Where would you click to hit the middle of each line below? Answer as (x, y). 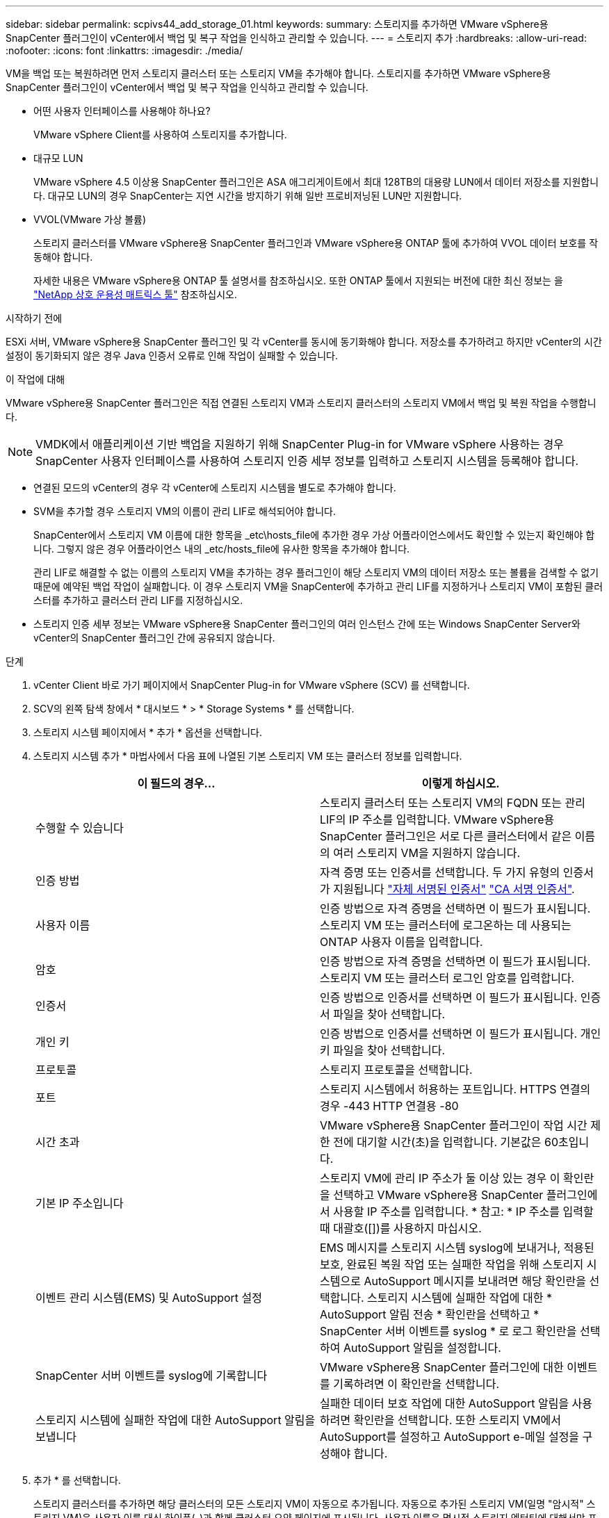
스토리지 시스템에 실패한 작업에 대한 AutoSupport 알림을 (176, 1420)
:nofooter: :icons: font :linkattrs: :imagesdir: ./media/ (124, 50)
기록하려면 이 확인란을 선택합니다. (416, 1384)
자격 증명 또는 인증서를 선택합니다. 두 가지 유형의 (440, 872)
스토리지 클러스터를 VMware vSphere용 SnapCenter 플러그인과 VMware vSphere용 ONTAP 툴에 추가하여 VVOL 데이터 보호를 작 (316, 243)
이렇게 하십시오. (461, 783)
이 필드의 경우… (176, 783)
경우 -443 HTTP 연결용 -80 (389, 1106)
